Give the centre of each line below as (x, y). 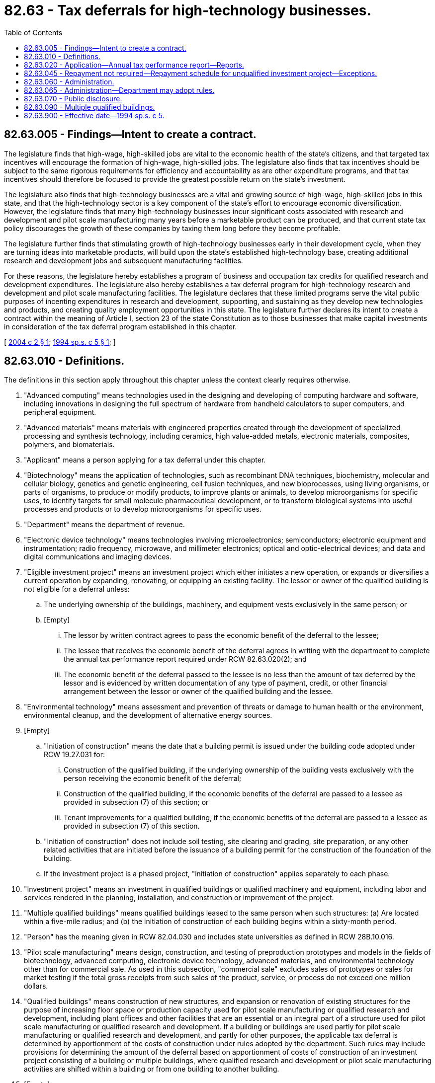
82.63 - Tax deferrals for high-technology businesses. (188, 10)
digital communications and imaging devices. (98, 557)
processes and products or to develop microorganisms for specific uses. (143, 509)
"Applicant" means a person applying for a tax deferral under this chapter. (145, 460)
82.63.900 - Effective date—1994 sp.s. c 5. (94, 115)
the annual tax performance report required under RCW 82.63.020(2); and (185, 659)
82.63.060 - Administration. (69, 81)
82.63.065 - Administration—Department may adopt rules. (119, 90)
